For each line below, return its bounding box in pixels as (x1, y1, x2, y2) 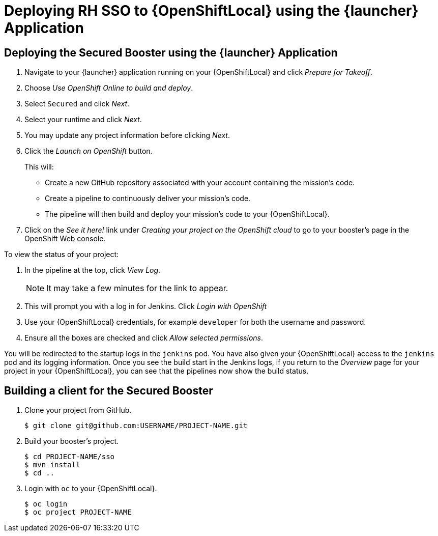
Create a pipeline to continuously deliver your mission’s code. (45, 194, 251, 203)
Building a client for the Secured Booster (4, 384, 213, 397)
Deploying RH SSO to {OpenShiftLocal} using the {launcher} (4, 2, 419, 19)
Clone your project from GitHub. (24, 406, 132, 415)
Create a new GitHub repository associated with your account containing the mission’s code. (45, 178, 355, 187)
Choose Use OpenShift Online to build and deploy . (24, 83, 193, 93)
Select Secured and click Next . (24, 99, 130, 108)
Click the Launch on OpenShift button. (24, 147, 153, 156)
